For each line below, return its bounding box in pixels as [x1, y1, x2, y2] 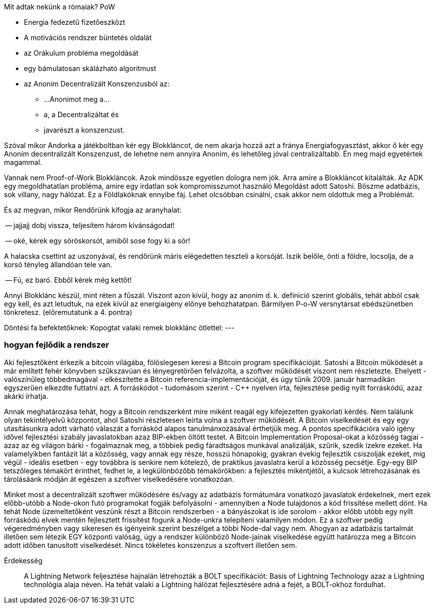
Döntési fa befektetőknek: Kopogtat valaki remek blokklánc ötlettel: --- [4, 323, 235, 332]
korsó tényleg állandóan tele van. [4, 260, 112, 269]
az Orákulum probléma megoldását [24, 49, 139, 57]
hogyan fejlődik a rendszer [4, 340, 109, 350]
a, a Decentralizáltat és [44, 110, 119, 119]
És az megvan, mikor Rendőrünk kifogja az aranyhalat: [4, 206, 182, 214]
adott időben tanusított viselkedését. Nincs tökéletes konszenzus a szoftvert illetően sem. [4, 540, 297, 549]
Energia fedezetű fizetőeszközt [24, 18, 125, 26]
